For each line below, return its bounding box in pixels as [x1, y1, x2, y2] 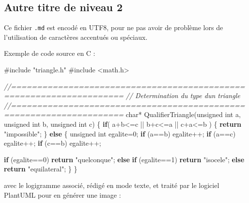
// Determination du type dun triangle [125, 90, 240, 101]
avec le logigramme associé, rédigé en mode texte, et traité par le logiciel [4, 180, 219, 190]
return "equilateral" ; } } [4, 164, 78, 174]
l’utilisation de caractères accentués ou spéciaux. [4, 32, 148, 42]
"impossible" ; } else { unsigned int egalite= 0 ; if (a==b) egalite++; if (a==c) [4, 128, 236, 138]
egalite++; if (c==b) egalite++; [4, 138, 101, 148]
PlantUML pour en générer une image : [4, 189, 121, 200]
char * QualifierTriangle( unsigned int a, [125, 109, 241, 119]
